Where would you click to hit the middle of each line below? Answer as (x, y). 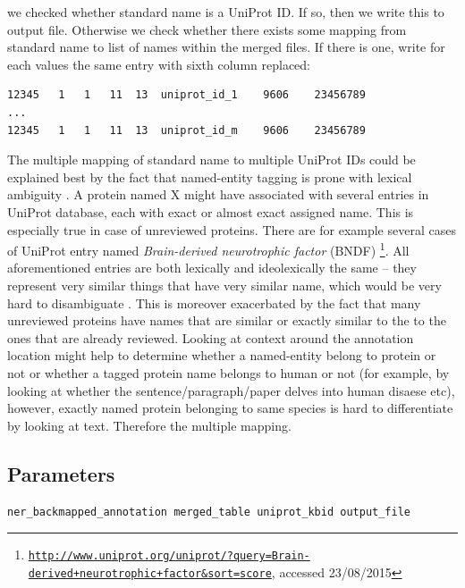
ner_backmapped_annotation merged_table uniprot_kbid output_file (209, 512)
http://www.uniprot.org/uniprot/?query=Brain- (169, 556)
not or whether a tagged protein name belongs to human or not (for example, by (228, 372)
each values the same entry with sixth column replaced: (159, 64)
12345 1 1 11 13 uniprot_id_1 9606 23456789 (186, 95)
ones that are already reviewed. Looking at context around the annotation (211, 337)
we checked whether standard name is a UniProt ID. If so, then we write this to (226, 12)
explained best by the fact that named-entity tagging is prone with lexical (210, 176)
